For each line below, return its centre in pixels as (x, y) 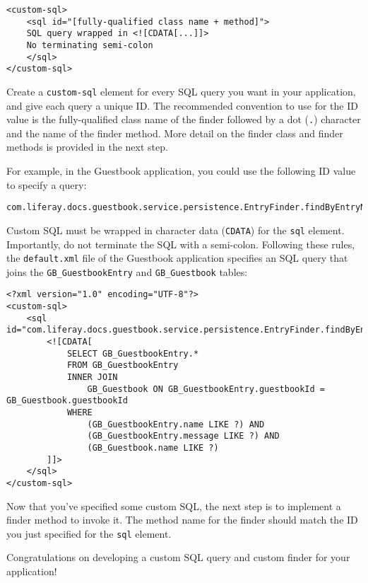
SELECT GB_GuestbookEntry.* (133, 353)
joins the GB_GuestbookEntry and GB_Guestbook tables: (127, 271)
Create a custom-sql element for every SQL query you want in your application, (181, 91)
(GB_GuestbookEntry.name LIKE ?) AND (176, 424)
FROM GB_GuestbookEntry (123, 365)
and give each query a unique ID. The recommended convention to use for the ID (182, 105)
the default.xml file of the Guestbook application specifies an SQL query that (177, 258)
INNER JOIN (92, 377)
